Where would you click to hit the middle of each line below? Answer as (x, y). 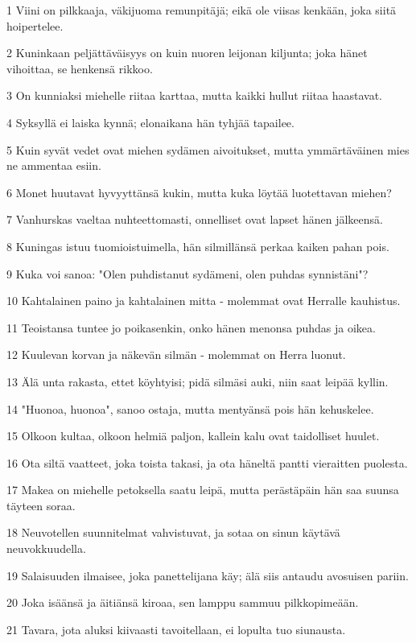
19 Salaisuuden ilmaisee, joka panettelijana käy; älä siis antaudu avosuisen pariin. (208, 575)
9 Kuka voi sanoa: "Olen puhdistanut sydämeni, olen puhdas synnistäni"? (187, 273)
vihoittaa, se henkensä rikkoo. (80, 68)
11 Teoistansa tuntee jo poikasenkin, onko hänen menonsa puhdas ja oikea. (191, 327)
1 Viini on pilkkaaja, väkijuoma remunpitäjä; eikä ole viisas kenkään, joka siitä (202, 10)
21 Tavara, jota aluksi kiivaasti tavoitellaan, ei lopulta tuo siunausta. (176, 629)
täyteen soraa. (41, 505)
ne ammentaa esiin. (54, 165)
